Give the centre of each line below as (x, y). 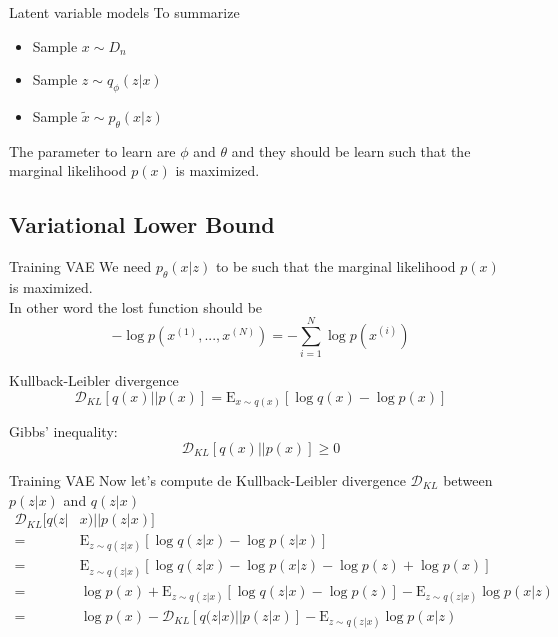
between (468, 479)
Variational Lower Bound (142, 224)
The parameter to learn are (92, 150)
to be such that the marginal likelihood (335, 266)
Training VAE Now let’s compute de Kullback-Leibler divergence (207, 479)
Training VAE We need (80, 266)
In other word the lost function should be (136, 306)
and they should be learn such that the (351, 150)
